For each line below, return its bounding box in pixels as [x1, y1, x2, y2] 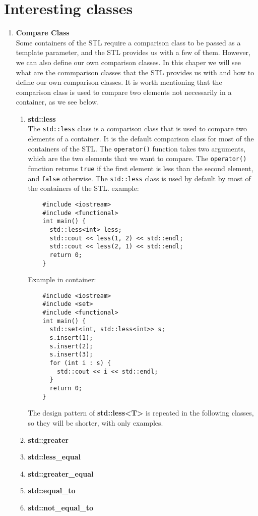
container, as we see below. [16, 96, 99, 107]
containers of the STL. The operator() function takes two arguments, [28, 143, 246, 153]
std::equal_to [28, 485, 76, 496]
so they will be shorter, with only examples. [28, 417, 163, 428]
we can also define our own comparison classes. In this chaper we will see [16, 57, 241, 67]
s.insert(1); [49, 334, 93, 342]
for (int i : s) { [49, 359, 111, 367]
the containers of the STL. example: [28, 183, 139, 193]
